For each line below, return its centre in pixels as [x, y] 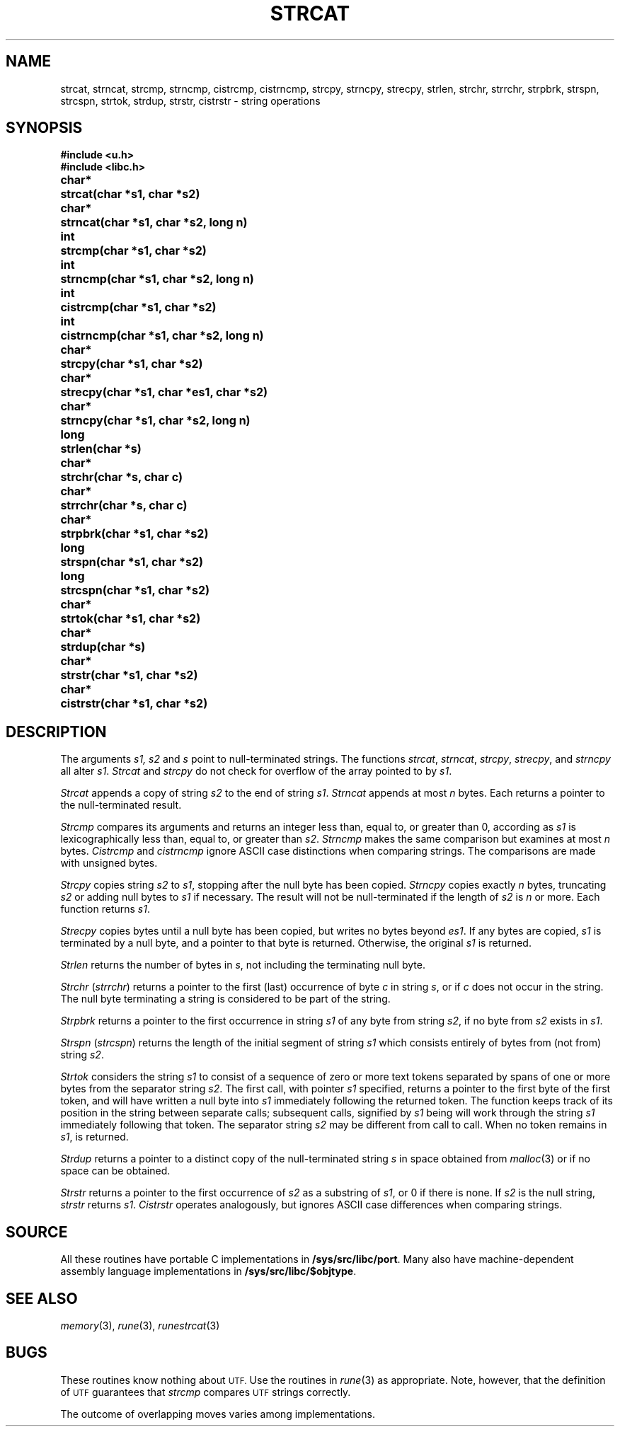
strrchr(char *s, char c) [124, 506]
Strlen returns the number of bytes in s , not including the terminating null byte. [243, 965]
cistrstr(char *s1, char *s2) [134, 704]
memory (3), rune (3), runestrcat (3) [140, 1325]
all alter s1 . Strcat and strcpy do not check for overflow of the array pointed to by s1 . [256, 771]
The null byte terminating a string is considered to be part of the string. [225, 999]
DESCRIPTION [56, 732]
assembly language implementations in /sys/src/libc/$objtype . [208, 1271]
